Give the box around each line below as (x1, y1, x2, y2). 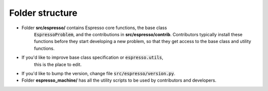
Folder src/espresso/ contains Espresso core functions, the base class (21, 25, 167, 31)
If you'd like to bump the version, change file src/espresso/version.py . (21, 70, 176, 76)
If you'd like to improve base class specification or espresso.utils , (21, 54, 164, 60)
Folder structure (9, 7, 78, 18)
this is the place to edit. (34, 61, 82, 67)
